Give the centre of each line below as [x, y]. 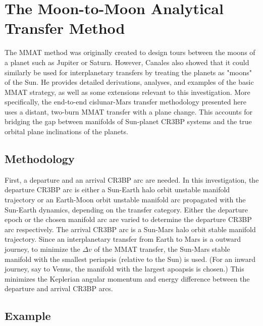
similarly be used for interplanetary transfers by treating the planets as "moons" [128, 72]
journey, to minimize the [42, 249]
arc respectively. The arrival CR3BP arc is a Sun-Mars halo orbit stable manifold [130, 229]
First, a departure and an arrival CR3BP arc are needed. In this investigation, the [132, 179]
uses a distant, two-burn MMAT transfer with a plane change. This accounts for [129, 111]
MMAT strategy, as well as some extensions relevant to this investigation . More [127, 92]
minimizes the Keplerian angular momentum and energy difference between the [127, 278]
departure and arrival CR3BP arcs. [59, 288]
